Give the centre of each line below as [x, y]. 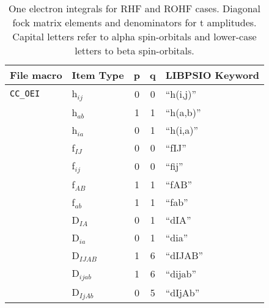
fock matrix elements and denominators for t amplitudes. [134, 22]
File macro [36, 75]
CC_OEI [25, 94]
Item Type [98, 75]
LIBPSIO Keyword [212, 75]
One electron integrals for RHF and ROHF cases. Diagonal [134, 8]
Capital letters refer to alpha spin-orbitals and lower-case [134, 36]
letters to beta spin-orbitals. [134, 50]
